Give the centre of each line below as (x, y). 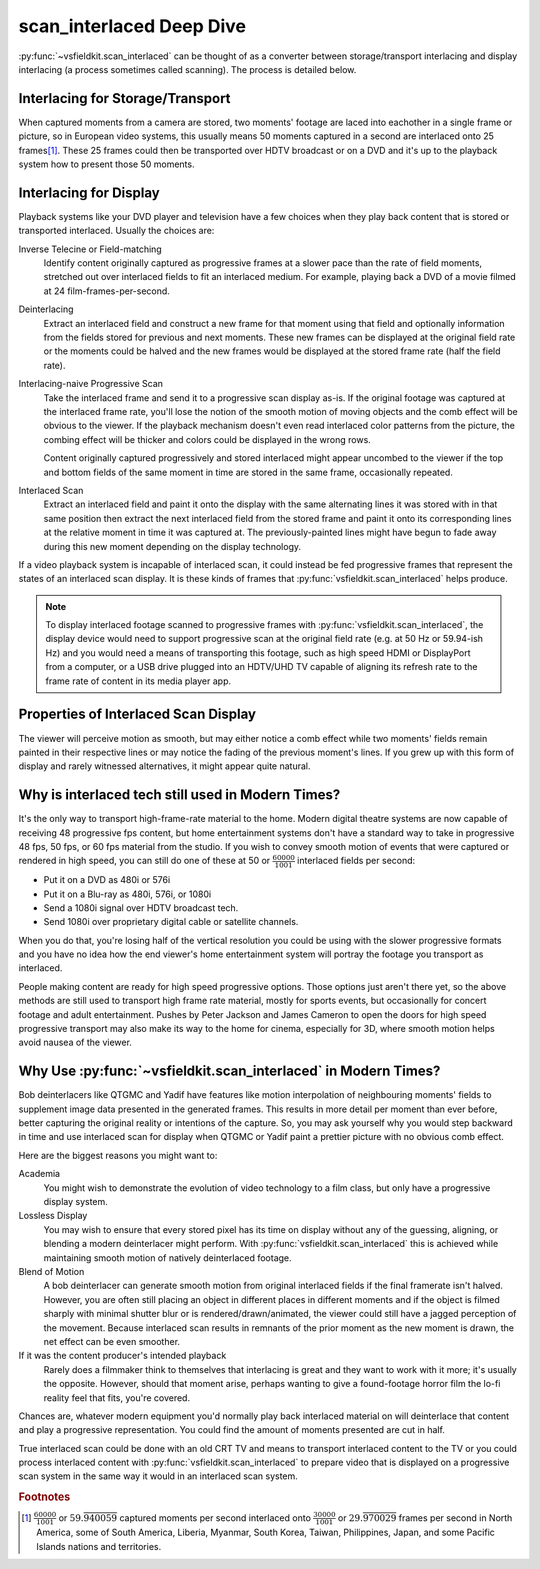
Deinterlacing (46, 309)
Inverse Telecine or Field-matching (90, 249)
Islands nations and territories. (99, 1546)
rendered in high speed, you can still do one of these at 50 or (144, 861)
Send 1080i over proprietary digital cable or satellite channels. (171, 922)
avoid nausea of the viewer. (75, 1042)
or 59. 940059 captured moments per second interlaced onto (185, 1517)
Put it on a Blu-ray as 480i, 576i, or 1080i (127, 894)
